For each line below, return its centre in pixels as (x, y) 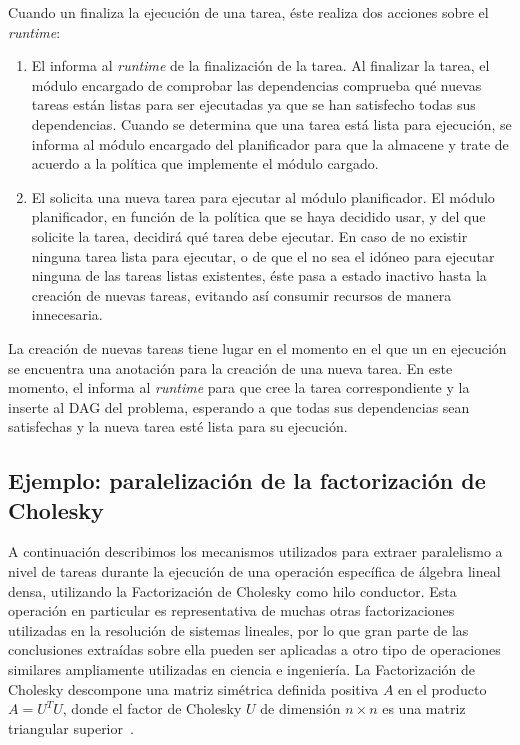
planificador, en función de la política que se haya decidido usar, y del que (258, 216)
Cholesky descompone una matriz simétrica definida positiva (193, 688)
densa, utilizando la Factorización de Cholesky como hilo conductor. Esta (232, 590)
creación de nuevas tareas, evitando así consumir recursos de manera (241, 294)
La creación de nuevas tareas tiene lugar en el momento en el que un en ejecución (257, 347)
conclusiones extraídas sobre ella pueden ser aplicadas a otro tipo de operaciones (254, 649)
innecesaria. (67, 314)
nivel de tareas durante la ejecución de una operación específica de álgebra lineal (254, 571)
